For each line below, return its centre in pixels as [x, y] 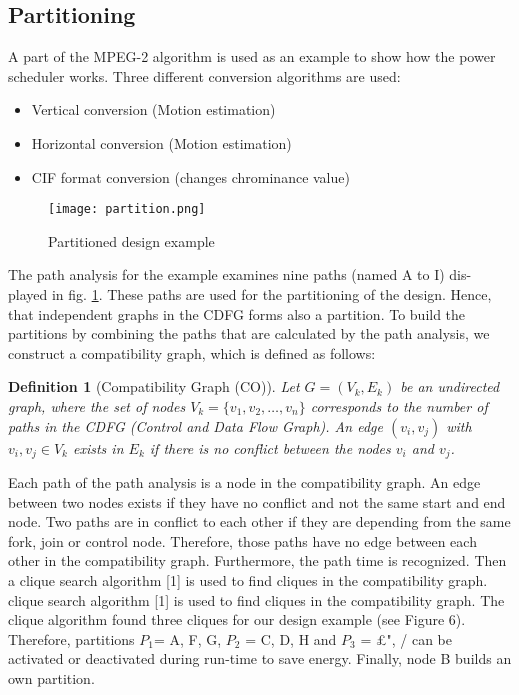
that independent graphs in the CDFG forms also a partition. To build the [237, 313]
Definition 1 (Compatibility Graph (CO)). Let [154, 386]
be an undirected [450, 386]
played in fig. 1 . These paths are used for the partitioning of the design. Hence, [250, 294]
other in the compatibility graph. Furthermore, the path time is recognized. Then [257, 560]
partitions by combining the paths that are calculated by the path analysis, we [249, 333]
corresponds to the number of [399, 405]
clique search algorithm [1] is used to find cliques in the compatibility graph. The [256, 599]
